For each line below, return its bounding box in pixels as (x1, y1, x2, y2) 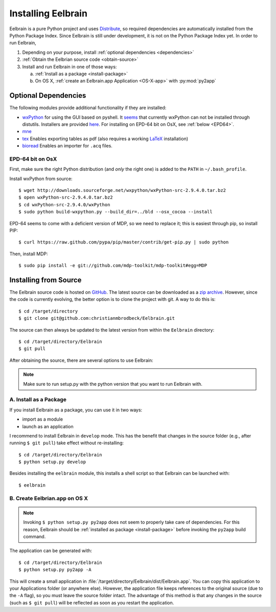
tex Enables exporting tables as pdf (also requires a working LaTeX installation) (22, 136, 189, 142)
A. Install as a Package (9, 396, 66, 403)
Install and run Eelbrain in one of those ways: (22, 63, 117, 70)
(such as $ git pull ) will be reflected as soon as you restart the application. (9, 599, 174, 606)
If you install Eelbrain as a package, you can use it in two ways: (9, 407, 143, 413)
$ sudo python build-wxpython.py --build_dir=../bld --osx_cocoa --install (18, 209, 213, 215)
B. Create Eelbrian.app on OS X (9, 494, 88, 501)
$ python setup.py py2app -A (18, 567, 91, 573)
